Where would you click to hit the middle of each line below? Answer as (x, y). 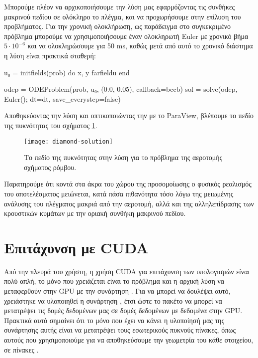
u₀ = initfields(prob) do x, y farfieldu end (67, 72)
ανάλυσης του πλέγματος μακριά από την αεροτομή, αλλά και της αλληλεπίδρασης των (129, 203)
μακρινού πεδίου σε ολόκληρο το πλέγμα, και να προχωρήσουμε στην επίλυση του (123, 16)
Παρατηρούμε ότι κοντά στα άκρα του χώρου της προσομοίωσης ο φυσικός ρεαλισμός (128, 184)
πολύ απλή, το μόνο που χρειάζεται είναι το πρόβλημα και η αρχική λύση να (114, 281)
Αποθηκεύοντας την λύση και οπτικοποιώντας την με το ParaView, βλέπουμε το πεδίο (129, 115)
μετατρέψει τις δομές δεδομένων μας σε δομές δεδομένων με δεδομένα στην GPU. (123, 310)
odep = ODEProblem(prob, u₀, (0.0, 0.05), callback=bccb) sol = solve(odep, (121, 89)
